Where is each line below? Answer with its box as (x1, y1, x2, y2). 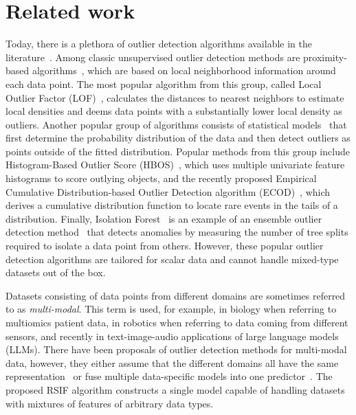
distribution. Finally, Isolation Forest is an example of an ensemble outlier (5, 211, 322, 225)
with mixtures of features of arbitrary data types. (5, 396, 214, 410)
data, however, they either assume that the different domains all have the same (5, 355, 339, 370)
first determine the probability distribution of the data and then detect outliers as (5, 131, 351, 145)
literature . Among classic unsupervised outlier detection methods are (5, 49, 300, 64)
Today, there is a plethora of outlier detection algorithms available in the (5, 36, 312, 51)
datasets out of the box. (5, 265, 106, 280)
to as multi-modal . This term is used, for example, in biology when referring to (5, 302, 337, 316)
